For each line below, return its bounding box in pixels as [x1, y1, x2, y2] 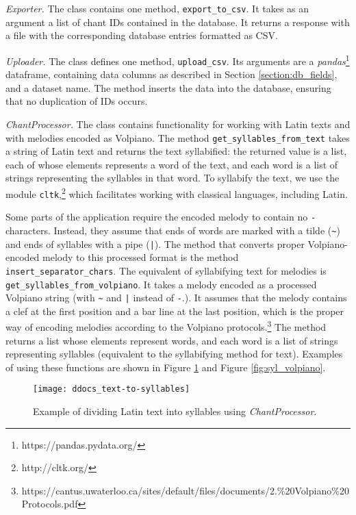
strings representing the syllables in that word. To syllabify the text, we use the [5, 171, 340, 185]
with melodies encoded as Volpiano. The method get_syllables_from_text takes [5, 130, 350, 145]
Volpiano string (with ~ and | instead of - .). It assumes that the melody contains [5, 290, 347, 305]
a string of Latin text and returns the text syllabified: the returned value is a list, [5, 144, 347, 158]
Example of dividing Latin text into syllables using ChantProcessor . [33, 404, 317, 418]
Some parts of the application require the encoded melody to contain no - [5, 210, 316, 224]
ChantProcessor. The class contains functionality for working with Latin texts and [5, 116, 351, 131]
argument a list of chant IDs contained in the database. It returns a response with [5, 14, 350, 29]
